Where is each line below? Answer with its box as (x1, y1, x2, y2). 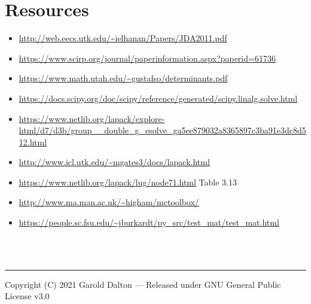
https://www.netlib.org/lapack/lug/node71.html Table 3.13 (19, 175, 237, 188)
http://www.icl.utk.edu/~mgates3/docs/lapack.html (19, 156, 210, 168)
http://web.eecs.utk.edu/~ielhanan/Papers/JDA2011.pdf (19, 32, 227, 44)
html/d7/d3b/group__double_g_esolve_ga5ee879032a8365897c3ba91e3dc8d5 (19, 124, 306, 136)
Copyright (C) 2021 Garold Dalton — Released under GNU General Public (5, 278, 281, 290)
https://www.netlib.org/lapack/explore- (19, 112, 165, 124)
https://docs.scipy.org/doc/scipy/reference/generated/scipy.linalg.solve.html (19, 92, 298, 104)
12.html (19, 135, 47, 148)
